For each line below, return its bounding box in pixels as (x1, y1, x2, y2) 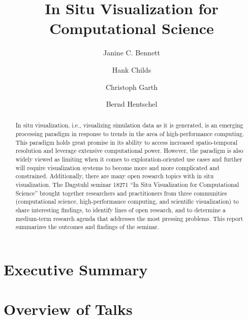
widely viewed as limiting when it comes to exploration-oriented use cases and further (15, 155, 242, 164)
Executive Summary (4, 259, 148, 280)
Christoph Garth (105, 81, 158, 92)
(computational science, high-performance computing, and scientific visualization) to (15, 197, 239, 206)
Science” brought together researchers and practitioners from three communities (15, 188, 227, 197)
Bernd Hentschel (106, 99, 158, 109)
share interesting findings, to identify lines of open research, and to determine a (15, 206, 226, 214)
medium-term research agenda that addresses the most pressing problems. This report (15, 214, 243, 222)
